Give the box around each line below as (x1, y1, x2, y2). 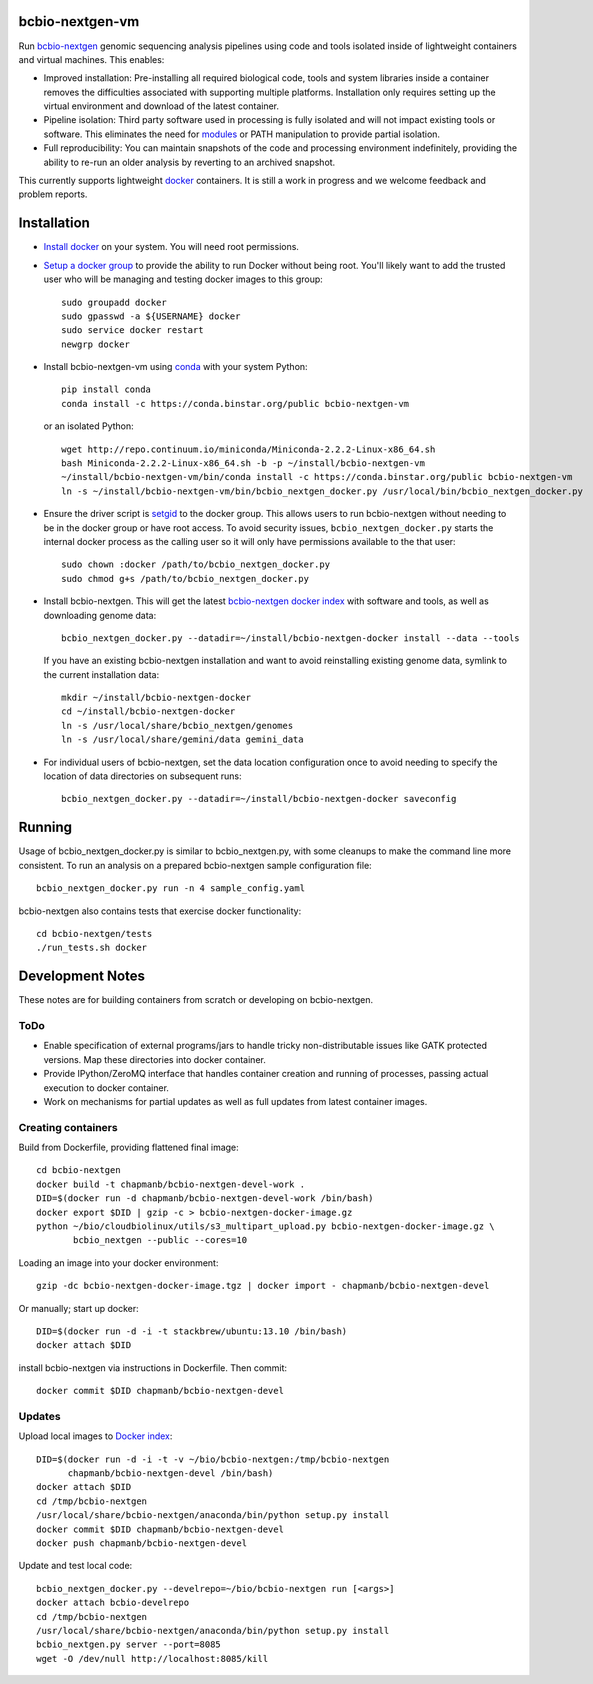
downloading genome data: (43, 609, 157, 621)
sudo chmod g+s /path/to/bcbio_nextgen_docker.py (61, 573, 310, 584)
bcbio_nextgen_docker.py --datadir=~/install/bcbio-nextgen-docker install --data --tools (61, 632, 520, 644)
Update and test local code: (18, 1560, 133, 1572)
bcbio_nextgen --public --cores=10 (73, 1235, 248, 1246)
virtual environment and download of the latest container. (43, 100, 280, 112)
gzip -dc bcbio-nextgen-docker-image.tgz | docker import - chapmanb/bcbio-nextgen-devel (36, 1280, 490, 1292)
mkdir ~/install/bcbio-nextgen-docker (61, 692, 252, 704)
